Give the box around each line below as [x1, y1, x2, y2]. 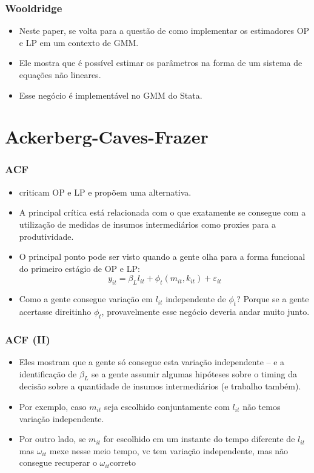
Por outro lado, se [19, 432, 86, 445]
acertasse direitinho [19, 305, 92, 317]
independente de [165, 293, 226, 305]
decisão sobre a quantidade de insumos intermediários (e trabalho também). [19, 380, 301, 392]
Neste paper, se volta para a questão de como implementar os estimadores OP [19, 24, 310, 37]
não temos [242, 400, 281, 412]
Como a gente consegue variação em [19, 293, 153, 305]
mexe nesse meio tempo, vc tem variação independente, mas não [49, 444, 289, 457]
